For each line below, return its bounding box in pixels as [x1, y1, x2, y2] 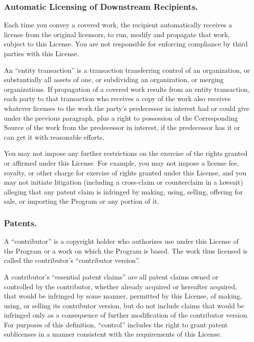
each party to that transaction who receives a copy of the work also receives [4, 93, 231, 104]
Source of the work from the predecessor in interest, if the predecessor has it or [4, 122, 240, 132]
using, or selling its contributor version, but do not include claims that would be [4, 300, 244, 310]
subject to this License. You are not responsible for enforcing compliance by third [4, 39, 248, 49]
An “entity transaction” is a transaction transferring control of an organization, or [4, 64, 250, 75]
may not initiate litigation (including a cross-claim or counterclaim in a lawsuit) [4, 177, 243, 187]
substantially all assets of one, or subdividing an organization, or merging [4, 74, 224, 85]
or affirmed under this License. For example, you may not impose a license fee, [4, 157, 239, 168]
